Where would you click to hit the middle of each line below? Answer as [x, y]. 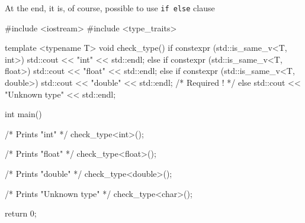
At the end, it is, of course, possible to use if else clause [110, 8]
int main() [23, 114]
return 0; [21, 213]
